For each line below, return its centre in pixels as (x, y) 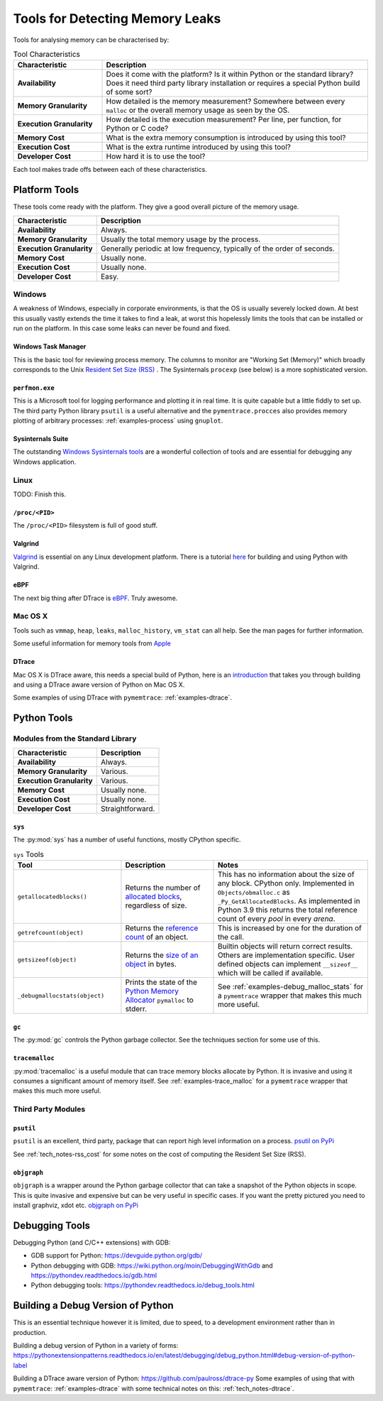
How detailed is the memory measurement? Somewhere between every (226, 102)
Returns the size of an (162, 955)
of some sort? (129, 92)
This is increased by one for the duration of (289, 928)
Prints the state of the (161, 982)
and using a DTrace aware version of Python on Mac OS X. (99, 685)
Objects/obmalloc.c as (254, 893)
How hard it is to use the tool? (156, 156)
